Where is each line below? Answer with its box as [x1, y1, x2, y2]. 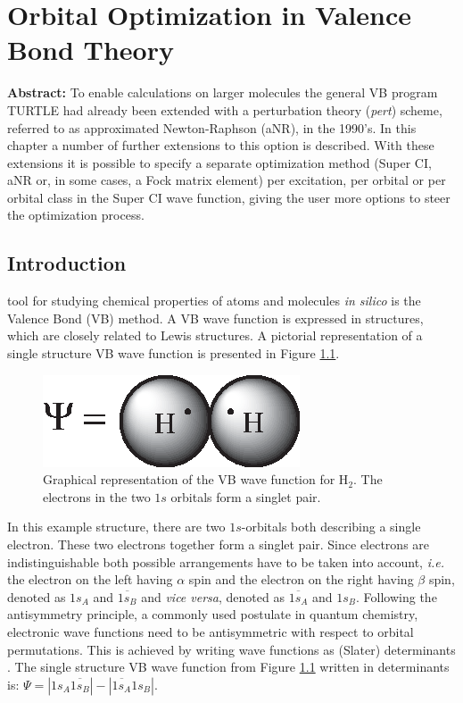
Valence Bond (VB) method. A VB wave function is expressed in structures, [7, 308, 424, 327]
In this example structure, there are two [7, 517, 226, 536]
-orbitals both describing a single [241, 517, 421, 536]
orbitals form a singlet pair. [170, 487, 321, 506]
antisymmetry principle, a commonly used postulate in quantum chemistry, [7, 605, 418, 623]
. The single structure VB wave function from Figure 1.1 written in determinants [7, 657, 450, 676]
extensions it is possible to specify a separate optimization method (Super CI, [7, 153, 432, 172]
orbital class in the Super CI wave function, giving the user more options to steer [7, 188, 451, 206]
